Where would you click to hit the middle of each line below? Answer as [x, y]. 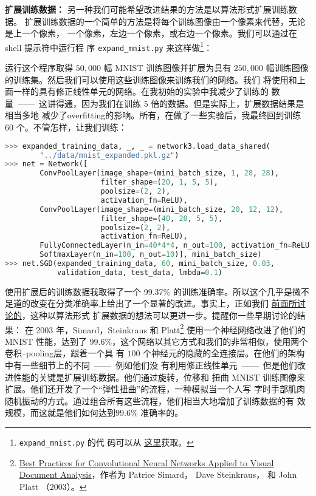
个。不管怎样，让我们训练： [71, 127]
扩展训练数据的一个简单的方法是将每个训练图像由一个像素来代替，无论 [165, 21]
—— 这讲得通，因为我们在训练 [79, 103]
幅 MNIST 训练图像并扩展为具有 [167, 68]
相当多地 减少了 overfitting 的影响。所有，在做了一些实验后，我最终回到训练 [153, 115]
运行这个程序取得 [39, 68]
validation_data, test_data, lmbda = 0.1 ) [139, 272]
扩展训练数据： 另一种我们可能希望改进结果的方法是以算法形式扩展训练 [147, 9]
